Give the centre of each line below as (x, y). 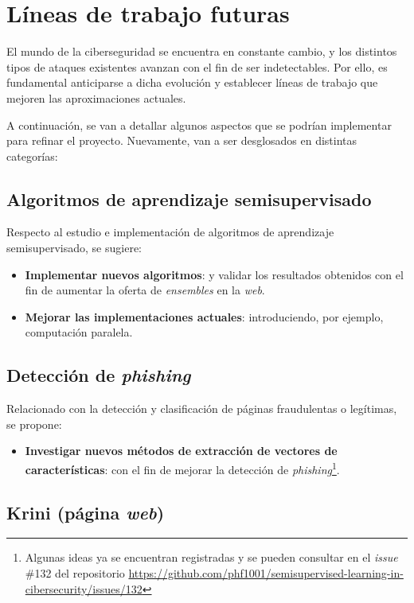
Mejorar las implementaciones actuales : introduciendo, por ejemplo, (204, 316)
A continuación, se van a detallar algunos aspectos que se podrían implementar (199, 124)
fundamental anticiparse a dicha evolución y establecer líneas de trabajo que (192, 82)
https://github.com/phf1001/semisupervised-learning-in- (266, 573)
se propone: (34, 424)
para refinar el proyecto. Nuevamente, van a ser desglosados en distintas (182, 140)
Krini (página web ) (86, 512)
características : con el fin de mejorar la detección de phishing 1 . (182, 468)
